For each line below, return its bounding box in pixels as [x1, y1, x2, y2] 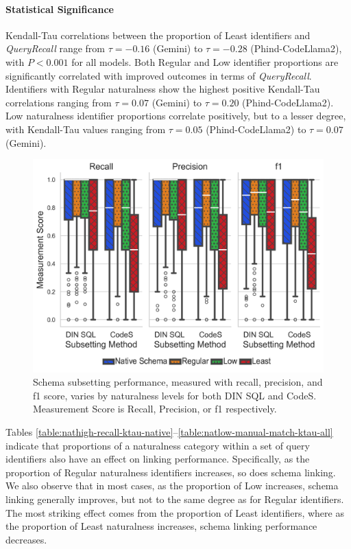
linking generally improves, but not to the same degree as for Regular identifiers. [5, 492, 344, 506]
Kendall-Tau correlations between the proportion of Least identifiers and [5, 27, 311, 42]
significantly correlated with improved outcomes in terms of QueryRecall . [5, 68, 312, 82]
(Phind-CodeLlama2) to [206, 121, 306, 136]
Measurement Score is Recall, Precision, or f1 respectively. [33, 401, 277, 416]
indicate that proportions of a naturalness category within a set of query [5, 438, 310, 452]
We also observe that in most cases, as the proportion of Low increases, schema [5, 478, 339, 493]
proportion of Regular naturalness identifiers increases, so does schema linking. [5, 465, 336, 479]
